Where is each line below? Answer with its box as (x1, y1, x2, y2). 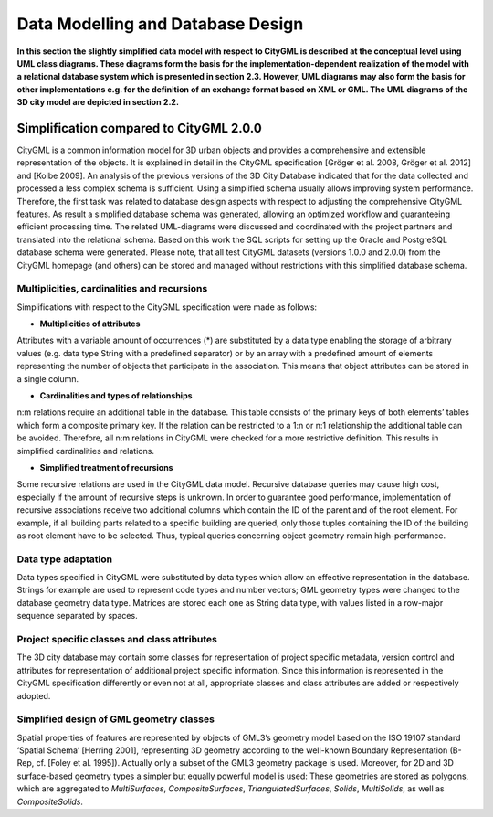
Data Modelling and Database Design (16, 14, 304, 34)
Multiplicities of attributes (39, 318, 141, 329)
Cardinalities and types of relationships (39, 390, 193, 401)
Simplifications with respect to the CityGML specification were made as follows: (16, 302, 318, 313)
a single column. (16, 373, 79, 384)
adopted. (16, 690, 51, 701)
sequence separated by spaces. (16, 610, 138, 621)
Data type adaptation (16, 553, 113, 566)
